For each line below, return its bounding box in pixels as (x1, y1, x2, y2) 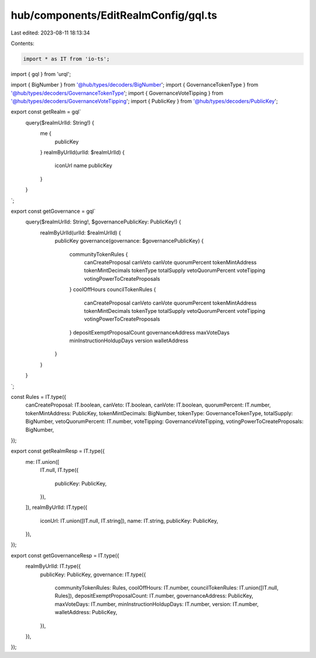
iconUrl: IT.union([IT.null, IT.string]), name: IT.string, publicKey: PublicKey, (40, 517, 219, 524)
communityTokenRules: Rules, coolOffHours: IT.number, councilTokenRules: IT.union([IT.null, (54, 584, 279, 591)
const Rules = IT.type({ (11, 394, 67, 401)
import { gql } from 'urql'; (11, 70, 71, 77)
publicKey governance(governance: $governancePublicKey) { (54, 237, 204, 244)
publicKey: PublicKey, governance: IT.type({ (40, 571, 146, 578)
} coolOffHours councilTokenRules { (69, 286, 156, 293)
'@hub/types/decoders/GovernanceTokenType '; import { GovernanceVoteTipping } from (11, 89, 224, 97)
